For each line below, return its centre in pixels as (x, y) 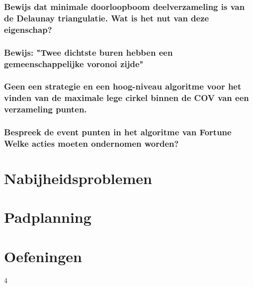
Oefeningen (43, 256)
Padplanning (48, 217)
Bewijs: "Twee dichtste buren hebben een (88, 52)
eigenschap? (28, 29)
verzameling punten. (45, 109)
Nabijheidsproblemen (78, 178)
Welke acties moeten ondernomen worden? (91, 143)
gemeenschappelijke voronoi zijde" (74, 63)
